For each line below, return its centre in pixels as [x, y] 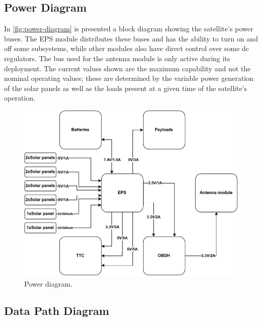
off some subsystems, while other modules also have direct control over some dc [127, 48]
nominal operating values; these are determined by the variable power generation [129, 78]
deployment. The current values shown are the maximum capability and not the [127, 68]
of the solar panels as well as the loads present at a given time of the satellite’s [126, 88]
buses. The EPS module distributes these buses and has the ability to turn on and [131, 38]
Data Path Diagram [57, 311]
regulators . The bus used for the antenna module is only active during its [117, 58]
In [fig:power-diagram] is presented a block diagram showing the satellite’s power [129, 29]
